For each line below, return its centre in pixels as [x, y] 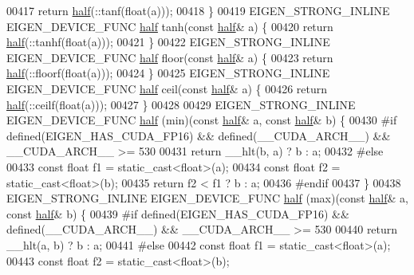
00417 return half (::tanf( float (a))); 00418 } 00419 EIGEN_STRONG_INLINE [198, 10]
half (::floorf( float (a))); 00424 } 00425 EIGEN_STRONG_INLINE [168, 73]
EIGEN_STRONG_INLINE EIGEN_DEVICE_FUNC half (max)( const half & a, [207, 198]
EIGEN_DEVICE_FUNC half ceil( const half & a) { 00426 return [167, 88]
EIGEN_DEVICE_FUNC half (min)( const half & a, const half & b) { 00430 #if [202, 120]
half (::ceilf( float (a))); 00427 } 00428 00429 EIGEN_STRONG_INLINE [181, 104]
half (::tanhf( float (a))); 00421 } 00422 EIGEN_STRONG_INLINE [168, 42]
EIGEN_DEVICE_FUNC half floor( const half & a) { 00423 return [170, 57]
